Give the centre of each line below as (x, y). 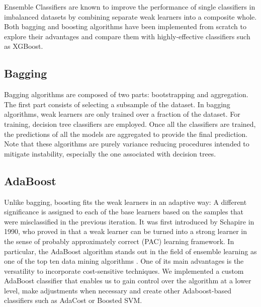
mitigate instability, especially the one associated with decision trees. (110, 153)
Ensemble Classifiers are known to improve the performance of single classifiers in (130, 7)
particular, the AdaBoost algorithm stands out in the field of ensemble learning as (130, 251)
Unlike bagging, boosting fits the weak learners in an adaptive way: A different (125, 202)
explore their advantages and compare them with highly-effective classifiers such (127, 36)
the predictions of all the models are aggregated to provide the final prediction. (126, 134)
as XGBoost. (24, 46)
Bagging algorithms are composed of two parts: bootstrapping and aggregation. (126, 94)
